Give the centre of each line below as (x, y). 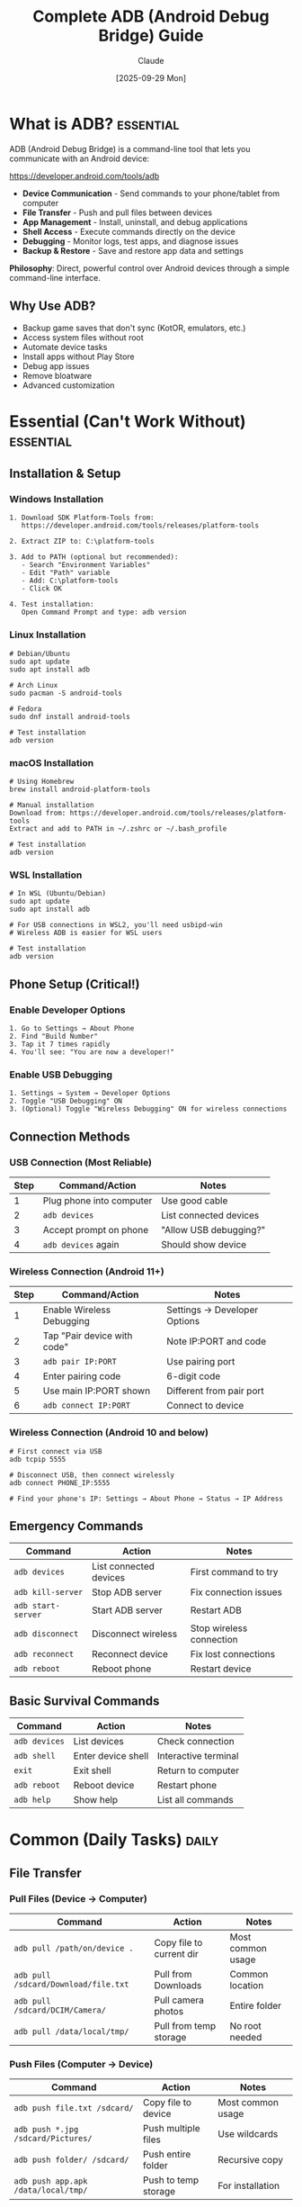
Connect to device (205, 1406)
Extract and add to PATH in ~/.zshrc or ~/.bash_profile (118, 829)
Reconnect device (130, 1654)
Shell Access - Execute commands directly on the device (129, 231)
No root (246, 2026)
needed (246, 2038)
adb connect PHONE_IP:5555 (60, 1482)
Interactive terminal (198, 1756)
